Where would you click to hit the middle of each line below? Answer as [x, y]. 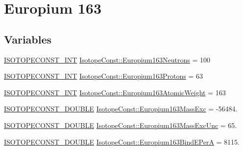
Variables [28, 39]
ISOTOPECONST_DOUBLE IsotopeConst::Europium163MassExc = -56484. [121, 109]
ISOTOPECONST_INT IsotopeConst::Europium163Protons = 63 [103, 76]
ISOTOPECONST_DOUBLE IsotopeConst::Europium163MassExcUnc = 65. [121, 125]
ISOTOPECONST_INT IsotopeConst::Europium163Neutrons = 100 [107, 59]
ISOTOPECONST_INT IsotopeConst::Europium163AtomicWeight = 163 [115, 92]
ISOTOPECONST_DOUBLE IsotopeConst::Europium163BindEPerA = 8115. [122, 141]
